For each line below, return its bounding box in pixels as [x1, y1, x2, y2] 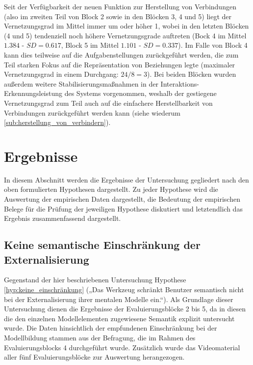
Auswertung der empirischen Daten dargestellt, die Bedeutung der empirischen [4, 194, 240, 204]
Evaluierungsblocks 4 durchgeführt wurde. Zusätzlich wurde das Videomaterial [4, 342, 240, 352]
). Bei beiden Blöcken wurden [147, 69, 236, 79]
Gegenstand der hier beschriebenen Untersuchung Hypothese [4, 274, 186, 285]
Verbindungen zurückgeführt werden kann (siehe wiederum [4, 107, 181, 118]
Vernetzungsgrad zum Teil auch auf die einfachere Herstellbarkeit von [4, 97, 213, 108]
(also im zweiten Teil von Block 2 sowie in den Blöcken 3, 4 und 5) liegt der [4, 11, 232, 21]
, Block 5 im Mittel [61, 40, 119, 50]
